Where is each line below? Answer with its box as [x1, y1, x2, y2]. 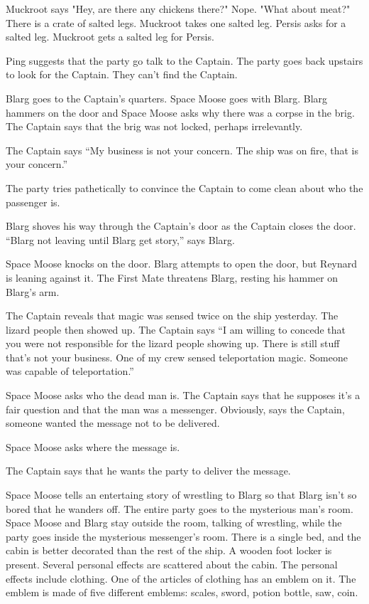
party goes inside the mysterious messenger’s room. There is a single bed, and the [6, 529, 361, 544]
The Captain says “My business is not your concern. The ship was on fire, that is [6, 142, 358, 157]
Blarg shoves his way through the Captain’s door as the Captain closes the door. [6, 218, 356, 233]
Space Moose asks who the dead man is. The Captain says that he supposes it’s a [6, 388, 360, 403]
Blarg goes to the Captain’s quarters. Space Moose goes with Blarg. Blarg [6, 90, 328, 105]
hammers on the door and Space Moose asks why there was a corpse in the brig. [6, 105, 355, 120]
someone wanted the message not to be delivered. [6, 415, 220, 430]
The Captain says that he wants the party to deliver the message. [6, 463, 291, 478]
